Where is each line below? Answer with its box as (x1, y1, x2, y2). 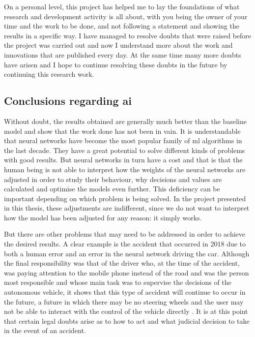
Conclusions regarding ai (4, 93, 132, 108)
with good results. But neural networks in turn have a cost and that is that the (4, 154, 243, 165)
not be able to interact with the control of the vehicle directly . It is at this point (4, 306, 248, 316)
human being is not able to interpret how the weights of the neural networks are (4, 164, 246, 174)
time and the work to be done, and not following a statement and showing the (4, 21, 239, 31)
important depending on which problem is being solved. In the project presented (4, 193, 246, 203)
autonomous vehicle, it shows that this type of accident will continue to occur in (4, 287, 246, 297)
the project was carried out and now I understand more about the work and (4, 40, 233, 50)
